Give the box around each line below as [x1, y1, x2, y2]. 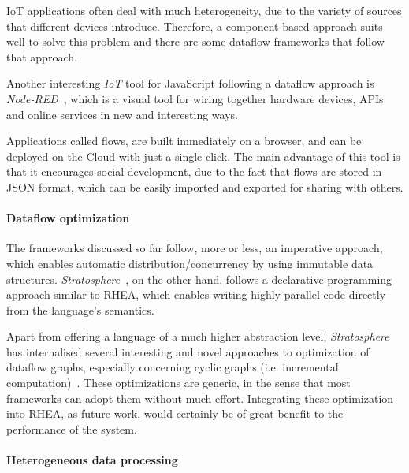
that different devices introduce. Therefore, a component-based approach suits [6, 17, 383, 34]
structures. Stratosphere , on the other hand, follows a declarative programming [6, 270, 392, 287]
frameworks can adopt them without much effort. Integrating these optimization [6, 389, 394, 406]
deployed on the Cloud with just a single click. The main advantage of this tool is [6, 147, 400, 164]
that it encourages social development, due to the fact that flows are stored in [6, 163, 382, 180]
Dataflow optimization [6, 210, 130, 226]
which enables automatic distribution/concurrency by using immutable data [6, 255, 374, 271]
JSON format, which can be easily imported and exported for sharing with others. [6, 178, 403, 195]
